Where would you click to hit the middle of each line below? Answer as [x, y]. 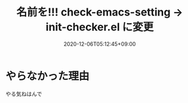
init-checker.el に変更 [100, 27]
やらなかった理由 [48, 76]
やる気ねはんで [24, 93]
